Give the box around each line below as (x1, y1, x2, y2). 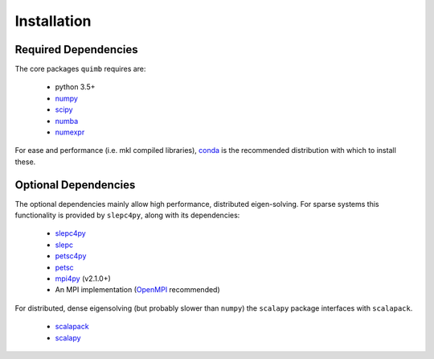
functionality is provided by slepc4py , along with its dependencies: (14, 210, 240, 221)
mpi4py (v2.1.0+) (55, 274, 112, 283)
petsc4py (55, 251, 87, 261)
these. (14, 157, 36, 167)
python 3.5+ (55, 82, 96, 92)
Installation (14, 12, 92, 30)
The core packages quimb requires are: (14, 64, 146, 74)
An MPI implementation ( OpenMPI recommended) (55, 285, 220, 295)
